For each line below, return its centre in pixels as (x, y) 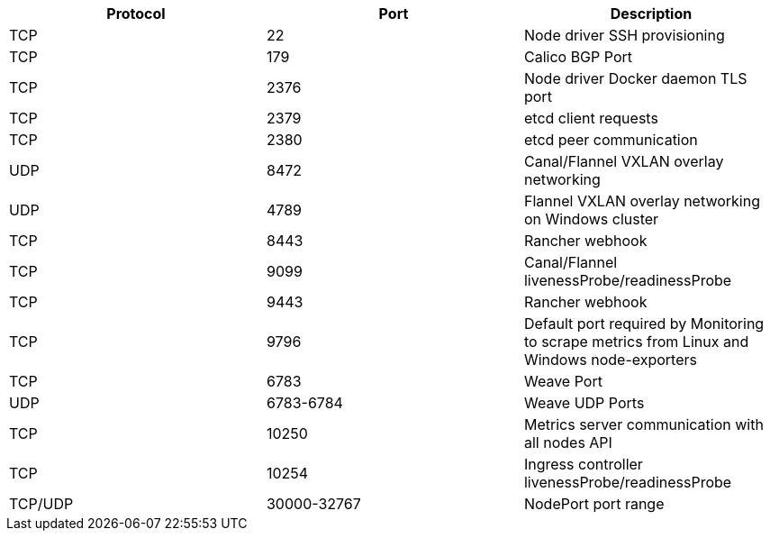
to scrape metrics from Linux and (636, 342)
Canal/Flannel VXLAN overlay (624, 161)
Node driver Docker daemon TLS (635, 78)
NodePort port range (594, 504)
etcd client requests (591, 118)
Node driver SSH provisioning (624, 35)
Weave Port (563, 381)
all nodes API (568, 442)
